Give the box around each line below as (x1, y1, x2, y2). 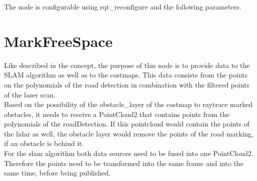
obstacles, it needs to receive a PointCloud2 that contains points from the (4, 108, 229, 119)
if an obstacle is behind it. (4, 138, 84, 148)
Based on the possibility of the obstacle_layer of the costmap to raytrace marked (4, 99, 252, 109)
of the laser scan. (4, 89, 56, 99)
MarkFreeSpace (4, 30, 113, 51)
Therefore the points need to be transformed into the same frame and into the (4, 157, 243, 168)
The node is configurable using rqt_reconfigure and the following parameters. (4, 1, 241, 11)
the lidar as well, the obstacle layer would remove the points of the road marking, (4, 128, 253, 138)
